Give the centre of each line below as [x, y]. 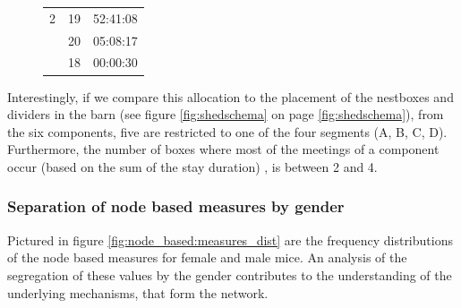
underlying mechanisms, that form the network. [138, 292]
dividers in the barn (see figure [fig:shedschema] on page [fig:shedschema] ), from [226, 114]
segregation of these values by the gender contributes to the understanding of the [230, 274]
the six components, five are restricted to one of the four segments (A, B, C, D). [227, 131]
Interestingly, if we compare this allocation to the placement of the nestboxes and [230, 96]
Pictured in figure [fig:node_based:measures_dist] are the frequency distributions [230, 240]
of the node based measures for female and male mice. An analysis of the [207, 257]
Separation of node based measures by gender [176, 206]
